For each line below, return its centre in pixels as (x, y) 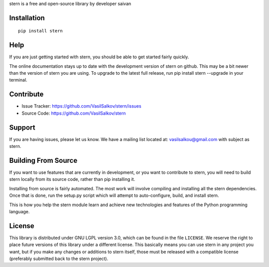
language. (19, 211)
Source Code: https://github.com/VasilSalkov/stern (74, 113)
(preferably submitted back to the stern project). (59, 259)
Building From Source (43, 160)
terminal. (18, 80)
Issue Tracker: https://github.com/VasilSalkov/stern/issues (81, 106)
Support (22, 127)
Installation (27, 18)
